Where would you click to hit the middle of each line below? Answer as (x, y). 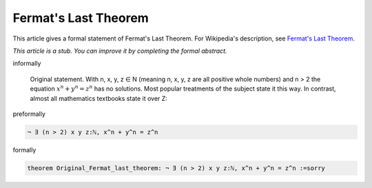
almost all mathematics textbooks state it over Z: (99, 98)
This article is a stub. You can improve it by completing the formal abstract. (120, 51)
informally (27, 63)
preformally (29, 114)
